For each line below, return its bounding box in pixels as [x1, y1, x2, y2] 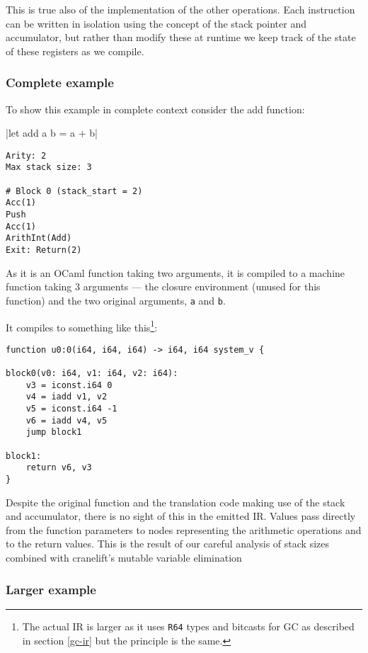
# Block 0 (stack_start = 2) [6, 186, 143, 196]
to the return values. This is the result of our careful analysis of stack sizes [6, 536, 330, 551]
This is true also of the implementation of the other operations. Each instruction [6, 2, 355, 16]
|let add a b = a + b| [6, 125, 98, 140]
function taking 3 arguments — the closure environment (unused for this [6, 279, 321, 294]
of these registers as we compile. [6, 43, 144, 58]
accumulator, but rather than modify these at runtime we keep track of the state [6, 30, 356, 45]
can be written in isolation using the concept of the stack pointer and [6, 16, 306, 30]
